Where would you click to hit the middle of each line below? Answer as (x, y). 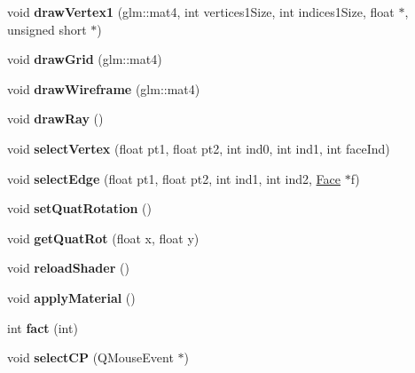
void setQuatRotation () (79, 208)
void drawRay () (55, 119)
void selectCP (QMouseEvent (90, 357)
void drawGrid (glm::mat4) (85, 59)
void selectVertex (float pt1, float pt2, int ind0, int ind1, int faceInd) (199, 148)
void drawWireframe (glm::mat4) (104, 88)
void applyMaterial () (71, 297)
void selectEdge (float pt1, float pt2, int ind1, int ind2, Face (174, 178)
